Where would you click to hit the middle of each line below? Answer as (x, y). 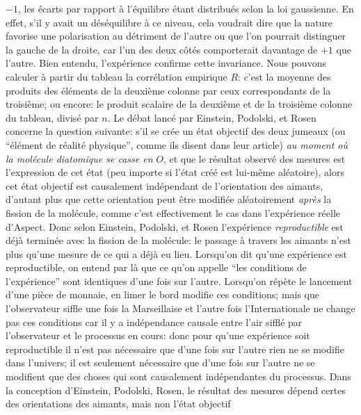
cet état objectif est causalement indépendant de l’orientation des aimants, (165, 185)
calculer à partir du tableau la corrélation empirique (117, 76)
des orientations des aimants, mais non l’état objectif (118, 404)
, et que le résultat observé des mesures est (254, 158)
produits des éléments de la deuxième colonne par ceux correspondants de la (168, 90)
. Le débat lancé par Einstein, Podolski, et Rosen (212, 117)
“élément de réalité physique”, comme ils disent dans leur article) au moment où (177, 144)
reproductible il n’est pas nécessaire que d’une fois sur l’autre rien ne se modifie (175, 349)
